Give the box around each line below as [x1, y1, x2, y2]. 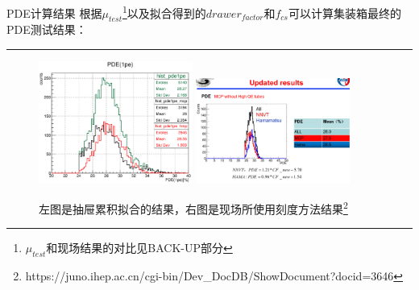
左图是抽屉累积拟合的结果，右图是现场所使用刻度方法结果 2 [39, 198, 348, 217]
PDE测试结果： [6, 21, 87, 38]
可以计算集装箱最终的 [288, 4, 401, 21]
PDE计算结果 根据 [6, 4, 102, 21]
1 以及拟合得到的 [122, 2, 206, 21]
